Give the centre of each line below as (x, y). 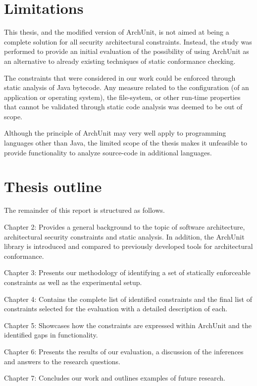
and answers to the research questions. (62, 361)
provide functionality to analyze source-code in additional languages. (108, 152)
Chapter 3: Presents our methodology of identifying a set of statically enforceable (127, 272)
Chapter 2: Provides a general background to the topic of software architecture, (125, 226)
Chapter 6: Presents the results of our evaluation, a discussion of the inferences (124, 351)
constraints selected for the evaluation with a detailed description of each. (116, 309)
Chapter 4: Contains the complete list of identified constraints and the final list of (128, 299)
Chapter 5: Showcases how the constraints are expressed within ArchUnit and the (128, 325)
